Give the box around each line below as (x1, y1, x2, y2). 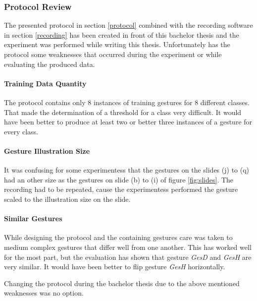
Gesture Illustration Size (4, 145, 90, 156)
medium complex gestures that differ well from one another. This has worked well (4, 241, 252, 252)
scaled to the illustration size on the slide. (4, 193, 131, 204)
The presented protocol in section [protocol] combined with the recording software (4, 20, 253, 30)
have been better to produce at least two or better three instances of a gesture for (4, 117, 253, 127)
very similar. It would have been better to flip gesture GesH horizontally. (4, 261, 225, 272)
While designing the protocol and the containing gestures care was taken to (4, 232, 233, 242)
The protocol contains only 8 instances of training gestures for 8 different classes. (4, 97, 250, 107)
